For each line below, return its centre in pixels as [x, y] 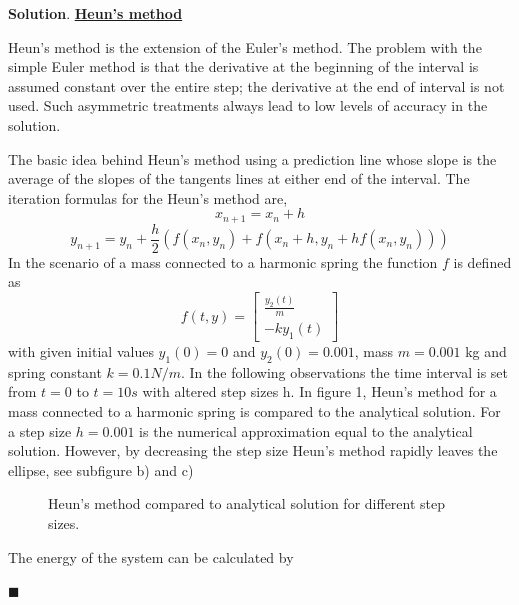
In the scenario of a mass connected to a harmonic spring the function [223, 261]
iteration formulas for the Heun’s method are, [148, 197]
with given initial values [81, 350]
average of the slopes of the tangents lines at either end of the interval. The [239, 178]
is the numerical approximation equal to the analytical [306, 430]
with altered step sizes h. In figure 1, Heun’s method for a [319, 391]
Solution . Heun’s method [95, 13]
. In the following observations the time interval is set [345, 371]
